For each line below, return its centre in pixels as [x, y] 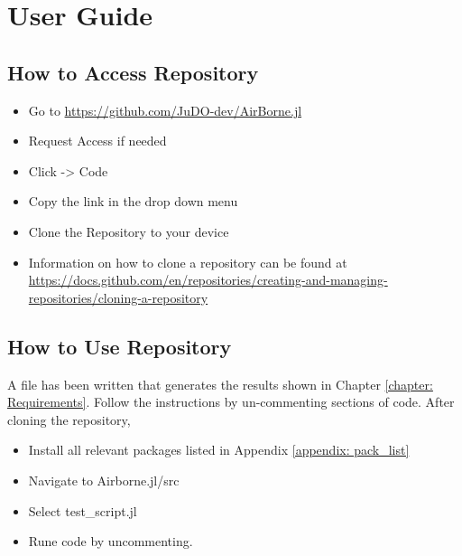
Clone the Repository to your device [129, 231]
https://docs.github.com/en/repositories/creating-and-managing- [208, 280]
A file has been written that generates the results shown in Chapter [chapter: [220, 384]
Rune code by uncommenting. [111, 541]
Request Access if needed [97, 141]
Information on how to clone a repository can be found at [188, 262]
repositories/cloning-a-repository [118, 297]
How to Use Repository [120, 346]
